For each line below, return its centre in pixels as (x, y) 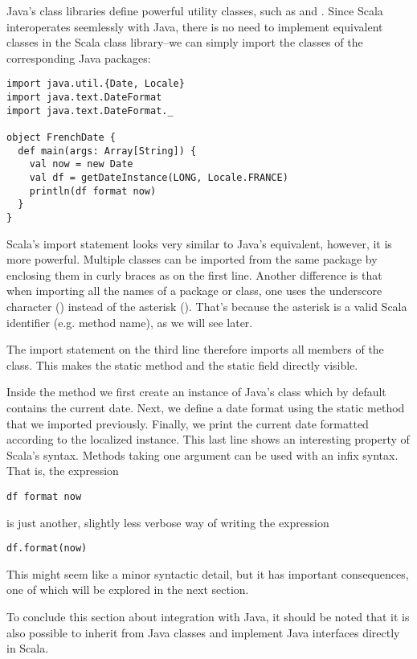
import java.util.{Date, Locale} (96, 84)
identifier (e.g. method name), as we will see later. (130, 322)
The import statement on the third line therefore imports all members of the (195, 349)
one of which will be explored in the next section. (128, 589)
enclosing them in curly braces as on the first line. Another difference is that (194, 274)
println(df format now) (93, 191)
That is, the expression (63, 471)
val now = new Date (81, 164)
